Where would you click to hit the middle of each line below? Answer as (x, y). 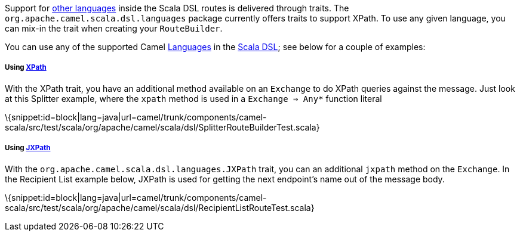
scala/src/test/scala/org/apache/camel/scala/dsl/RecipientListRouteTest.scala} (160, 207)
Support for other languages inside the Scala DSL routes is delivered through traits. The (177, 8)
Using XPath (26, 68)
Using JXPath (28, 148)
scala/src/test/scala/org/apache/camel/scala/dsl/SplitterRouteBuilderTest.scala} (162, 127)
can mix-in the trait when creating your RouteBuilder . (114, 28)
